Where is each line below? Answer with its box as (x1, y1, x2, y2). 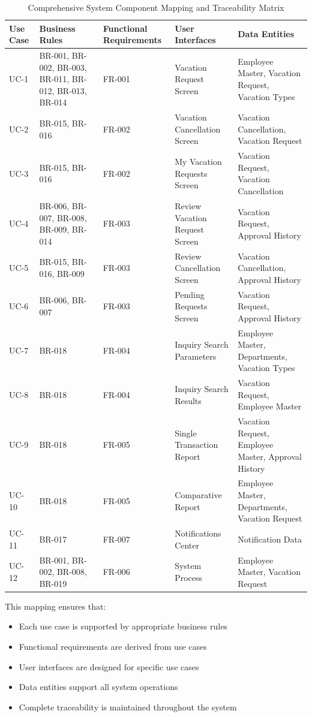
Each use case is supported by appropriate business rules (19, 620, 227, 632)
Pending (175, 288, 205, 300)
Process (175, 571, 203, 583)
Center (175, 538, 199, 551)
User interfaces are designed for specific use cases (19, 660, 199, 673)
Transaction (175, 438, 218, 451)
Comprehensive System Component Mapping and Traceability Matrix (28, 1, 284, 13)
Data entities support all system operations (19, 680, 178, 693)
